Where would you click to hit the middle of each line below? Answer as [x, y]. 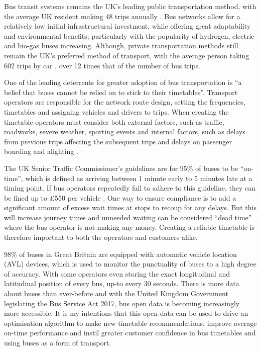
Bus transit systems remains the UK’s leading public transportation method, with [130, 6]
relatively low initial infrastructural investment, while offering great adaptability [127, 26]
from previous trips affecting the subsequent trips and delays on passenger [118, 141]
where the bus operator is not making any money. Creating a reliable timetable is [129, 227]
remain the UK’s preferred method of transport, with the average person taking [127, 55]
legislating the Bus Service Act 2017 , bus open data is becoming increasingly [122, 303]
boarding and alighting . [41, 151]
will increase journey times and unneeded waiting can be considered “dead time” [128, 217]
